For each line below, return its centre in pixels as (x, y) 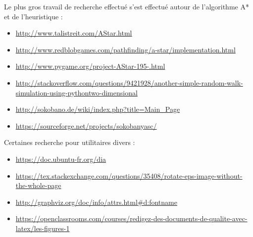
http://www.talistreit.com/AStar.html (74, 33)
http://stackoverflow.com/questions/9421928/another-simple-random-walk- (129, 82)
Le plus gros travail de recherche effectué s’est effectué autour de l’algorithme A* (126, 6)
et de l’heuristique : (33, 16)
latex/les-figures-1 (43, 228)
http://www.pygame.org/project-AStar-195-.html (90, 66)
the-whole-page (38, 185)
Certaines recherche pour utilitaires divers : (70, 142)
